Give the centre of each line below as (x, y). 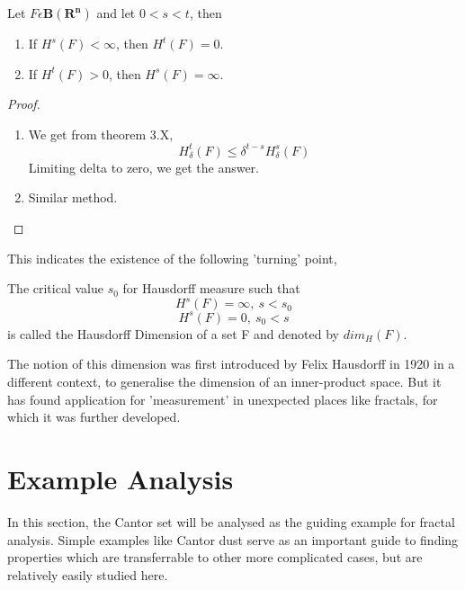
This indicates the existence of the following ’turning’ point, (172, 258)
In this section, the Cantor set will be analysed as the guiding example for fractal (231, 521)
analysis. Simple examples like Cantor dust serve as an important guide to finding (233, 539)
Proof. (24, 104)
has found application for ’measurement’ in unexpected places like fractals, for (223, 399)
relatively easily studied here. (88, 574)
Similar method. (73, 197)
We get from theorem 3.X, (101, 134)
